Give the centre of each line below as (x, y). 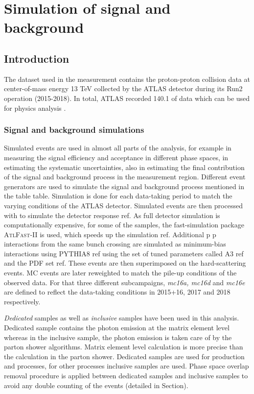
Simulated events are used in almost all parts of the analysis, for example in (118, 148)
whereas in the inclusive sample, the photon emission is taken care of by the (118, 337)
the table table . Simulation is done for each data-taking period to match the (118, 196)
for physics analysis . (35, 108)
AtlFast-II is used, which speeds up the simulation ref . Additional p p (110, 234)
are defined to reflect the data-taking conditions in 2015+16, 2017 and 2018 (117, 292)
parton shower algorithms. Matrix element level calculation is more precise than (124, 347)
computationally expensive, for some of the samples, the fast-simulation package (124, 225)
